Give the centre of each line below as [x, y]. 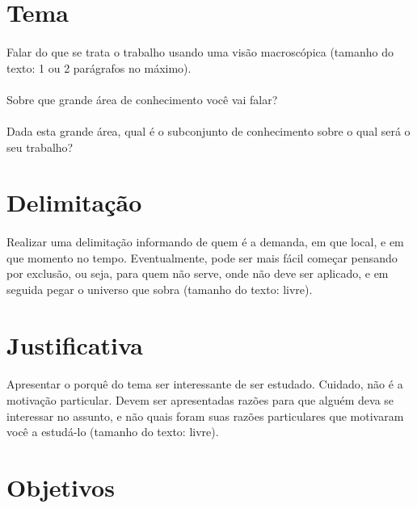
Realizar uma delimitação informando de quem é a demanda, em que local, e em [205, 242]
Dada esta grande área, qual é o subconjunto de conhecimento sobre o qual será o [208, 130]
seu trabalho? [40, 147]
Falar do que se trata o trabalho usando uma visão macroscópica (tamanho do [200, 51]
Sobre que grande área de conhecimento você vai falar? [142, 99]
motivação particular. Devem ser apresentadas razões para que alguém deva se [200, 400]
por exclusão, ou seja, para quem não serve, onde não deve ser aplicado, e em [198, 273]
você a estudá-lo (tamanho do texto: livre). [113, 432]
